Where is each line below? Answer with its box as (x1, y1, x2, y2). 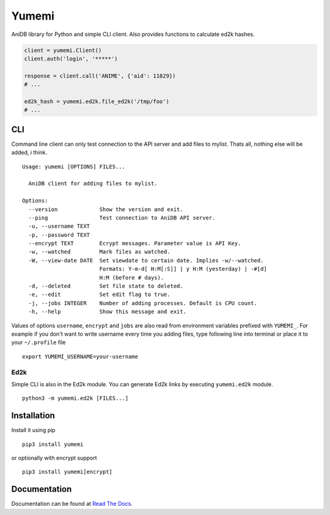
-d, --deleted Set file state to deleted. (28, 283, 183, 290)
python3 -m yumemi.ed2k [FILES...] (22, 395, 129, 402)
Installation (11, 411, 55, 421)
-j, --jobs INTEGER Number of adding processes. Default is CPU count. (28, 300, 258, 306)
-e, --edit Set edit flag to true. (28, 291, 170, 298)
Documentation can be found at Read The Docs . (11, 500, 133, 508)
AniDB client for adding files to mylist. (28, 180, 158, 187)
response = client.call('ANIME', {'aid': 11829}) (24, 72, 176, 79)
